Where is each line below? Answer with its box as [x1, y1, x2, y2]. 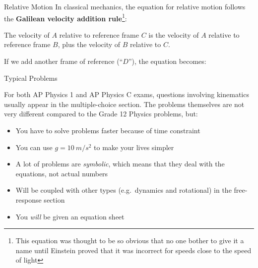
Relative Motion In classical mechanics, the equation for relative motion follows [4, 1, 246, 11]
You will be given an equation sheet [15, 211, 125, 221]
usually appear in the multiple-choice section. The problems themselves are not [4, 99, 245, 109]
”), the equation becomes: [128, 56, 206, 66]
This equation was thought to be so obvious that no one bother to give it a [15, 235, 244, 246]
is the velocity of [148, 29, 199, 40]
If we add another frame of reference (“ [4, 56, 123, 66]
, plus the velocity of [58, 39, 121, 50]
